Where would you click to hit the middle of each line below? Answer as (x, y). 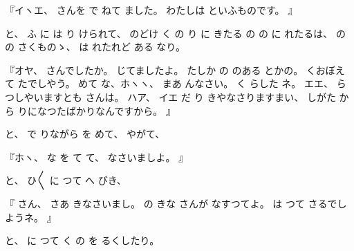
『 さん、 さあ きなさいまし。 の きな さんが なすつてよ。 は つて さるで (171, 203)
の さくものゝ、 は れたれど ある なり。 (95, 47)
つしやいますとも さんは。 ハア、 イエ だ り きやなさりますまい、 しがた (170, 96)
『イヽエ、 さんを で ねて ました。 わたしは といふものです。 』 (151, 10)
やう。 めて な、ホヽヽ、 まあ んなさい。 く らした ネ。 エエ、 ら (196, 83)
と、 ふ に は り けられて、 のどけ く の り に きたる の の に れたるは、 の (175, 33)
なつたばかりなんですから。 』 (106, 110)
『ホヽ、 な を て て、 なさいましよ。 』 (97, 157)
